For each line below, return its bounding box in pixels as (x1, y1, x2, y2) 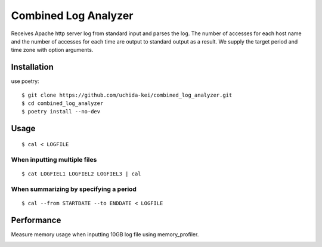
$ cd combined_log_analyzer (21, 100, 104, 107)
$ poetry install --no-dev (21, 108, 101, 115)
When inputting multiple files (11, 155, 97, 163)
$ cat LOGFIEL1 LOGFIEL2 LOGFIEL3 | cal (21, 170, 141, 177)
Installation (11, 62, 54, 72)
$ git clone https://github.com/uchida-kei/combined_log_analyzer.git (21, 91, 233, 98)
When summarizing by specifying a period (11, 185, 137, 193)
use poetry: (11, 78, 39, 85)
